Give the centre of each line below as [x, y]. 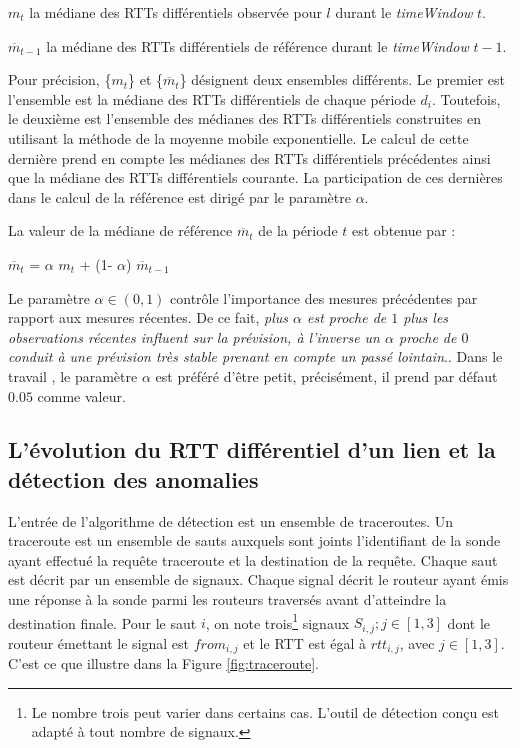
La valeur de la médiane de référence [120, 230]
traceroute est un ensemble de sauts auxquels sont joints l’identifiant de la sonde [254, 540]
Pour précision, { [60, 79]
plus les [426, 317]
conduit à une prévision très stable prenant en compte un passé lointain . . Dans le [255, 356]
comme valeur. [81, 395]
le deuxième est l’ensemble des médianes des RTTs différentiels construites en [244, 118]
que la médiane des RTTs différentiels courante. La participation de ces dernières [255, 177]
